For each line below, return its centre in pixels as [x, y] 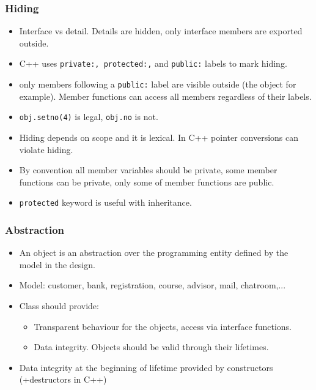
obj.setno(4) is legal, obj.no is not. [89, 117]
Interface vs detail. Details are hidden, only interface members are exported [161, 31]
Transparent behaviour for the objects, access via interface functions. [163, 326]
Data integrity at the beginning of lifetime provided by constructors [146, 367]
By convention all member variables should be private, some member [148, 170]
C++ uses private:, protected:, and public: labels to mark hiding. [153, 63]
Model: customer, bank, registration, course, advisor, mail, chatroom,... [152, 285]
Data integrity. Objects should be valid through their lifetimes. [151, 347]
